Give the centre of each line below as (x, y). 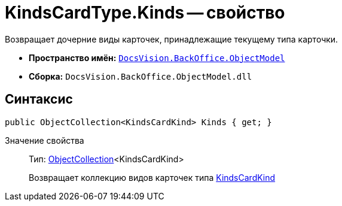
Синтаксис (39, 99)
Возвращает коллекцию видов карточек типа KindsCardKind (152, 177)
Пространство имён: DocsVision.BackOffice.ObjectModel (157, 57)
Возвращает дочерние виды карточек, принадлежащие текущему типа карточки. (172, 39)
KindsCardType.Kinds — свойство (145, 13)
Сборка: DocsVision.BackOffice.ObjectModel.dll (141, 76)
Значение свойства (45, 140)
